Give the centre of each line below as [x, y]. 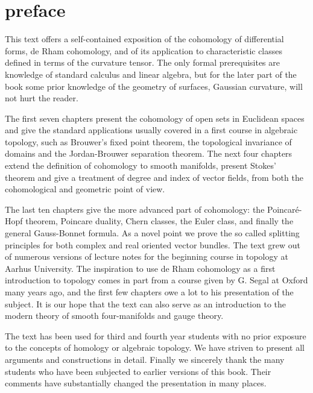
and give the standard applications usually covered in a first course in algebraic [151, 130]
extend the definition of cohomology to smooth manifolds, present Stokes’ [141, 165]
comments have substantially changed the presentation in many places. [136, 383]
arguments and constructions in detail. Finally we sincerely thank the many [145, 359]
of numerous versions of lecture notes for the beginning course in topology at [147, 256]
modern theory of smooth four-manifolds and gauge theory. [114, 316]
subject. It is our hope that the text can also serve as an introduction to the [145, 303]
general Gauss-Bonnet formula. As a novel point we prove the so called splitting [152, 233]
